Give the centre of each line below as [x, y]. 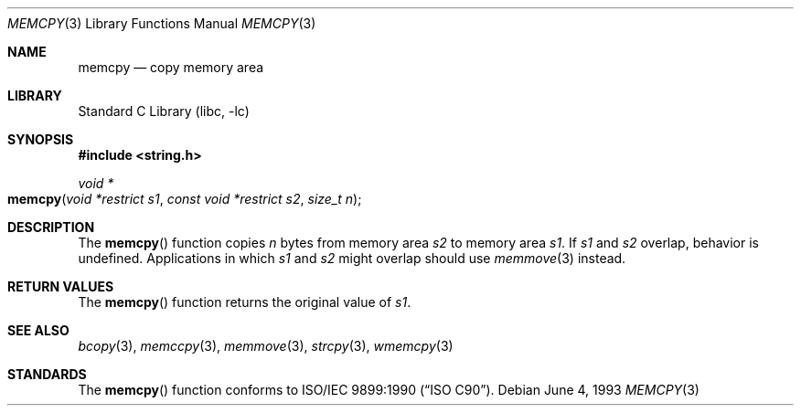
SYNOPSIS [41, 139]
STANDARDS [47, 374]
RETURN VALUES [61, 286]
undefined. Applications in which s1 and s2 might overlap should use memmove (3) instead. [352, 258]
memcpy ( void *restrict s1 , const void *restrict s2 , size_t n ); [185, 199]
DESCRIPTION [51, 227]
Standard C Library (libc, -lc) [164, 111]
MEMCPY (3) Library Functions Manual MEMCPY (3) [162, 23]
